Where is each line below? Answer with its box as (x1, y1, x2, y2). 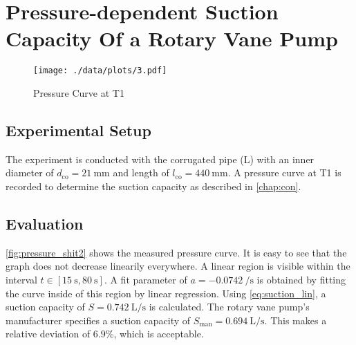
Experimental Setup (6, 119, 151, 140)
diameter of (6, 165, 54, 180)
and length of (113, 165, 169, 180)
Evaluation (6, 212, 84, 234)
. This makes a (264, 313, 327, 327)
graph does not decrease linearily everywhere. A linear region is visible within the (6, 259, 350, 273)
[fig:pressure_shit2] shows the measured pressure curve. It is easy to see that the (6, 245, 347, 259)
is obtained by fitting (256, 272, 346, 286)
